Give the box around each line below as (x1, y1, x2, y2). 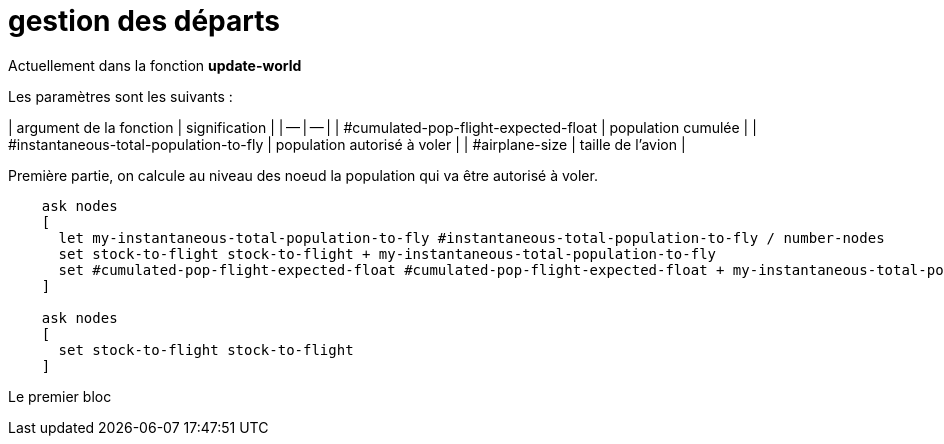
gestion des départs (8, 4, 280, 38)
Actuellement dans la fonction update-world (8, 56, 302, 74)
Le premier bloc (8, 387, 112, 405)
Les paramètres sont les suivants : (8, 87, 233, 105)
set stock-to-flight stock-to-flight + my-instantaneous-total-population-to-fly (58, 245, 717, 262)
